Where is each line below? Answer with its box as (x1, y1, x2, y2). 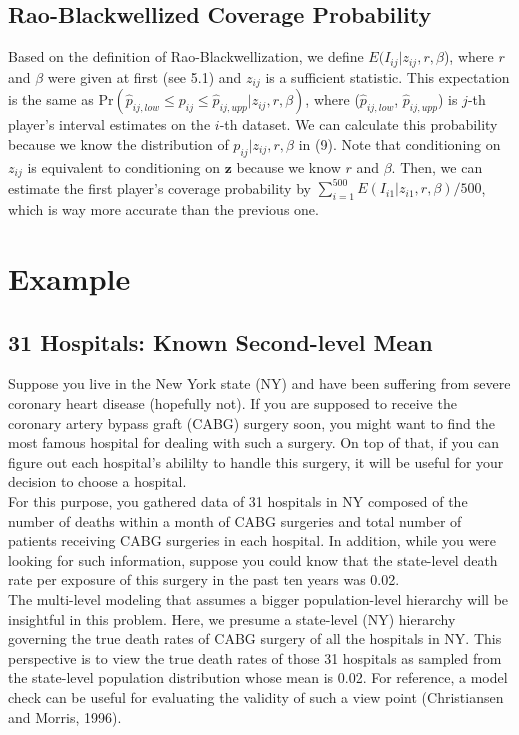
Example (8, 258, 131, 299)
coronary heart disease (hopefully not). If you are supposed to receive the (8, 393, 457, 414)
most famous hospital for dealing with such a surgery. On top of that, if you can (8, 432, 499, 453)
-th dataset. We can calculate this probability (219, 114, 498, 135)
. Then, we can (391, 156, 483, 177)
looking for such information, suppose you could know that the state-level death (8, 549, 498, 570)
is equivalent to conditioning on (27, 156, 220, 177)
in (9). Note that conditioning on (298, 133, 501, 154)
